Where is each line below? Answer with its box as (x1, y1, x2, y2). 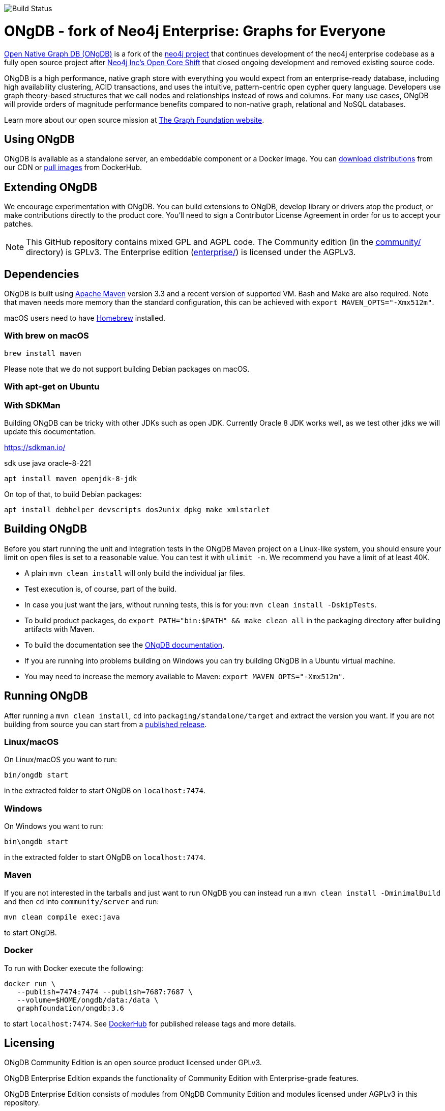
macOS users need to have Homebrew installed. (4, 314, 165, 323)
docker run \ (4, 979, 56, 988)
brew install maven (4, 349, 81, 357)
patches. (4, 219, 33, 229)
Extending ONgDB (4, 180, 98, 193)
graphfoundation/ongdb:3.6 (17, 1004, 125, 1012)
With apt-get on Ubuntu (4, 381, 100, 392)
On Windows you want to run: (4, 822, 103, 831)
